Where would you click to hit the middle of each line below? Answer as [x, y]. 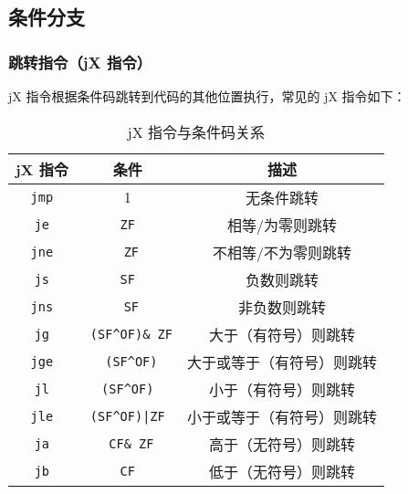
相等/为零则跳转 [282, 225]
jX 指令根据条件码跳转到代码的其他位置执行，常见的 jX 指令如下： [207, 96]
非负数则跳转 [282, 307]
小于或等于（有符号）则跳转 [282, 416]
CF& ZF [131, 443]
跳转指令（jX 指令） [80, 62]
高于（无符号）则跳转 [282, 444]
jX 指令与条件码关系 [196, 131]
